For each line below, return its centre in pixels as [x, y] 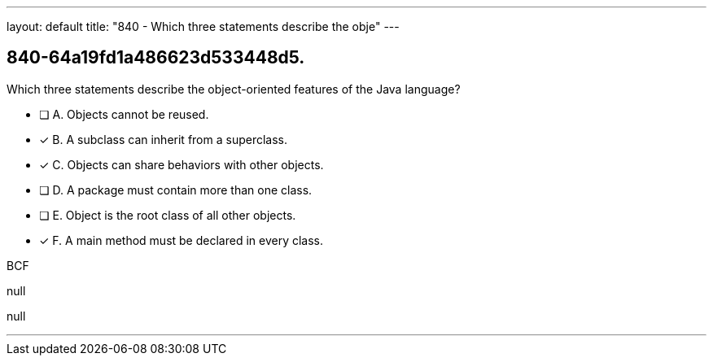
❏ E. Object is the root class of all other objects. [168, 215]
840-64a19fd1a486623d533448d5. [156, 58]
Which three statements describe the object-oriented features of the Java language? [234, 89]
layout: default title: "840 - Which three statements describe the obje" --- [203, 26]
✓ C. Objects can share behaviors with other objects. [182, 164]
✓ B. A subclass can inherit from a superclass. [163, 139]
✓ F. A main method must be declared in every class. [182, 240]
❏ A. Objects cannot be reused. [124, 114]
